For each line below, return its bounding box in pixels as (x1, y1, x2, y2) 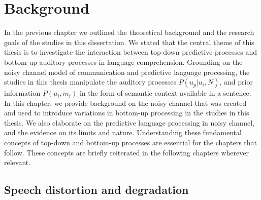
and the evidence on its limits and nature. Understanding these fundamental (4, 127, 242, 138)
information (4, 88, 41, 98)
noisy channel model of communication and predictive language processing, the (4, 66, 250, 77)
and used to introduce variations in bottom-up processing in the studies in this (4, 107, 249, 118)
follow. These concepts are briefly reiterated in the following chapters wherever (4, 147, 249, 157)
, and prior (219, 76, 253, 87)
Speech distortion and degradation (4, 182, 189, 197)
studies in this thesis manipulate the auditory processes (4, 76, 177, 87)
